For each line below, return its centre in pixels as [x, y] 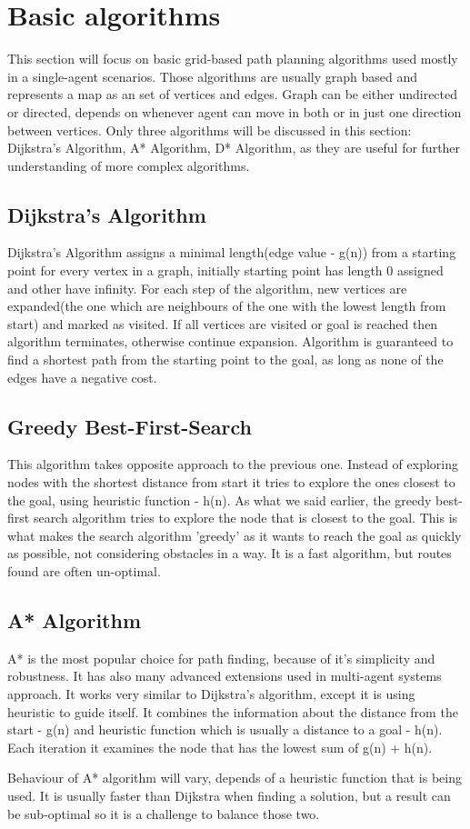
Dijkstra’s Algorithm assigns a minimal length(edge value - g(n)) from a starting [232, 252]
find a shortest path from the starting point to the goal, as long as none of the [225, 360]
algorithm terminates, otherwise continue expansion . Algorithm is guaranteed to [230, 341]
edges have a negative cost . [82, 377]
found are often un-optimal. [84, 571]
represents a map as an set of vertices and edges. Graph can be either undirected [233, 94]
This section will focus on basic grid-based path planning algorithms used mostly [233, 59]
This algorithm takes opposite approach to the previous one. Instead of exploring [233, 464]
